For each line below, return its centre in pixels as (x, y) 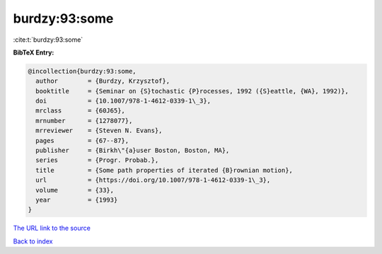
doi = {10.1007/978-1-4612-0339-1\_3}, (123, 101)
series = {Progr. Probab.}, (97, 160)
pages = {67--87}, (82, 140)
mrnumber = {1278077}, (84, 121)
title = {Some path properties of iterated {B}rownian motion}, (164, 170)
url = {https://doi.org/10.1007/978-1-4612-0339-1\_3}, (153, 180)
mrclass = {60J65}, (80, 111)
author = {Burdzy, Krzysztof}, (103, 81)
